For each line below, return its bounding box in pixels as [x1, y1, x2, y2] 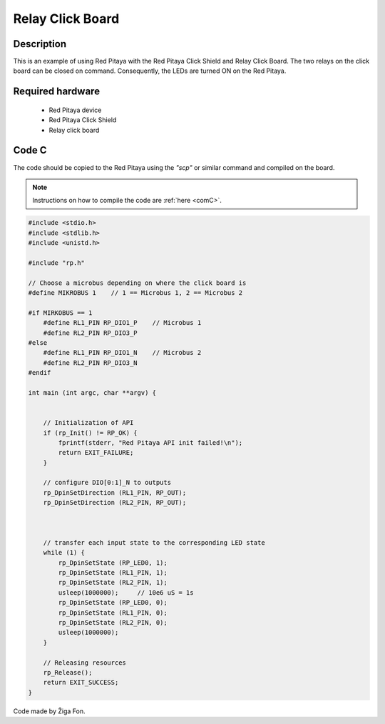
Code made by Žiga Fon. [13, 707, 86, 715]
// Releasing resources [43, 658, 126, 667]
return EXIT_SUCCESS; [43, 678, 119, 687]
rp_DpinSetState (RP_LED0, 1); [58, 558, 168, 567]
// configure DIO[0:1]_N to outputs [43, 478, 171, 487]
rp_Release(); [43, 668, 93, 676]
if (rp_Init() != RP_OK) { [43, 428, 138, 437]
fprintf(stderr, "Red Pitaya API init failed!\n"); [58, 438, 243, 446]
